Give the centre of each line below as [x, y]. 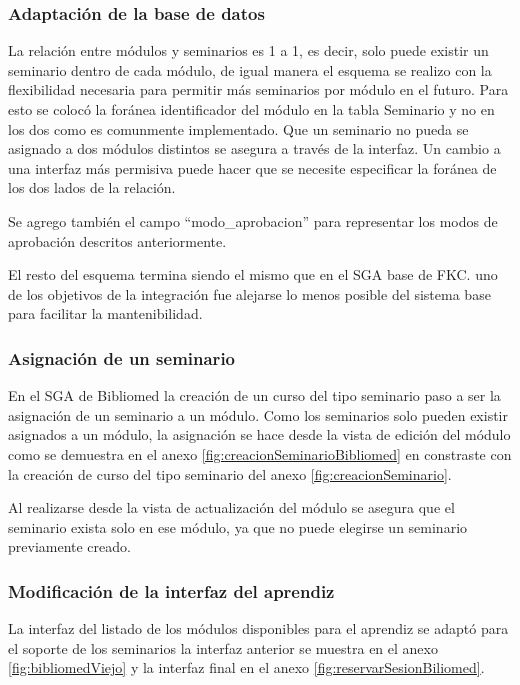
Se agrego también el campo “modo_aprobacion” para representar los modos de [253, 220]
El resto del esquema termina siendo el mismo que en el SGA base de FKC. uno [253, 274]
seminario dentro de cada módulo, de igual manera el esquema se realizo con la [250, 69]
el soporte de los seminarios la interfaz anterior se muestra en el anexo [223, 647]
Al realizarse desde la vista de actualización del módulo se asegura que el [231, 507]
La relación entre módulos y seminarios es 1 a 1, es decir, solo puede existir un [248, 50]
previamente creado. [69, 546]
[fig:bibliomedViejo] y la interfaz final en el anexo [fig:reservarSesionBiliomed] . [246, 667]
